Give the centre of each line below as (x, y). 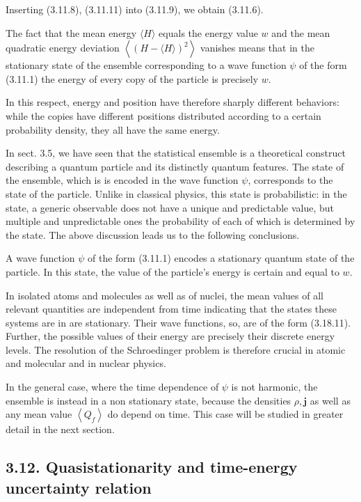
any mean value (39, 414)
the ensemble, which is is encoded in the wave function (122, 180)
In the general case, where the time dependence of (112, 387)
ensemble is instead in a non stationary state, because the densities (149, 400)
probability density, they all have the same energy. (113, 129)
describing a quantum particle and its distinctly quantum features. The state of (175, 166)
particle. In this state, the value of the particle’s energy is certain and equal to (173, 271)
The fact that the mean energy (71, 32)
